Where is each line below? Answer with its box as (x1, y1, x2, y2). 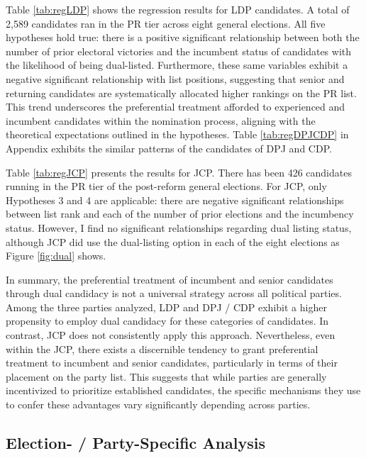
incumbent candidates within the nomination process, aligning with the (6, 113, 316, 128)
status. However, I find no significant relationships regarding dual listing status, (6, 220, 352, 235)
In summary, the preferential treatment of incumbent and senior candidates (6, 272, 333, 286)
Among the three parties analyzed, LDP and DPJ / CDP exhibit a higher (6, 299, 327, 314)
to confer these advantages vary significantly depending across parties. (6, 397, 311, 412)
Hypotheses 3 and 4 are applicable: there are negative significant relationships (6, 192, 344, 207)
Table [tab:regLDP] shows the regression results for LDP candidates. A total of (6, 2, 350, 16)
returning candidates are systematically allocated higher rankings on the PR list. (6, 85, 357, 100)
